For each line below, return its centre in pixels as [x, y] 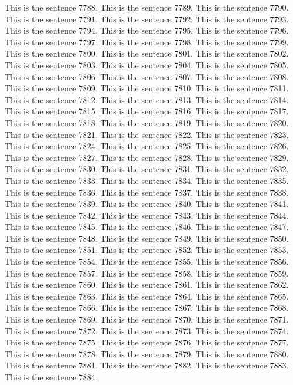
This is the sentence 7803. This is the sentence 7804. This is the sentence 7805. [147, 65]
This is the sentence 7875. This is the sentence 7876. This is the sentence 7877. [147, 342]
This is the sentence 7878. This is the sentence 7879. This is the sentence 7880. [147, 353]
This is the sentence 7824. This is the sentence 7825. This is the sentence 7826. [147, 146]
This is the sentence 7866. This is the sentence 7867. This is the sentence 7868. [147, 307]
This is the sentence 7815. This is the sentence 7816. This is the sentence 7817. [147, 111]
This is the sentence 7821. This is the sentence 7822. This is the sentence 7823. [147, 134]
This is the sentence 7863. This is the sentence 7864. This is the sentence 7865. [147, 296]
